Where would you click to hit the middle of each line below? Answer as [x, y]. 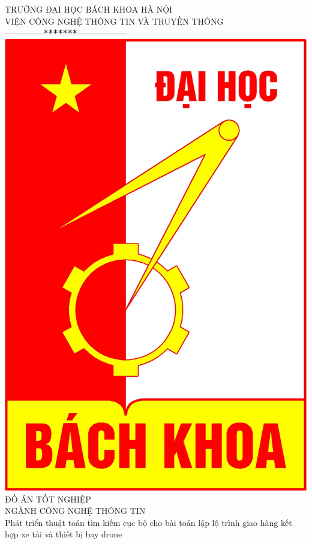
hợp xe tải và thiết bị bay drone [64, 534]
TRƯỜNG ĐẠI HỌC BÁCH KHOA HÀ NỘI [89, 9]
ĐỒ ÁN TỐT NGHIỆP [48, 499]
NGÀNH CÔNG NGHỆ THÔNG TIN [75, 511]
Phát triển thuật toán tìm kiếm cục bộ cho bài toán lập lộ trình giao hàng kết [148, 522]
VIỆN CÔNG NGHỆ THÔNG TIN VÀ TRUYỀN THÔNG [114, 21]
